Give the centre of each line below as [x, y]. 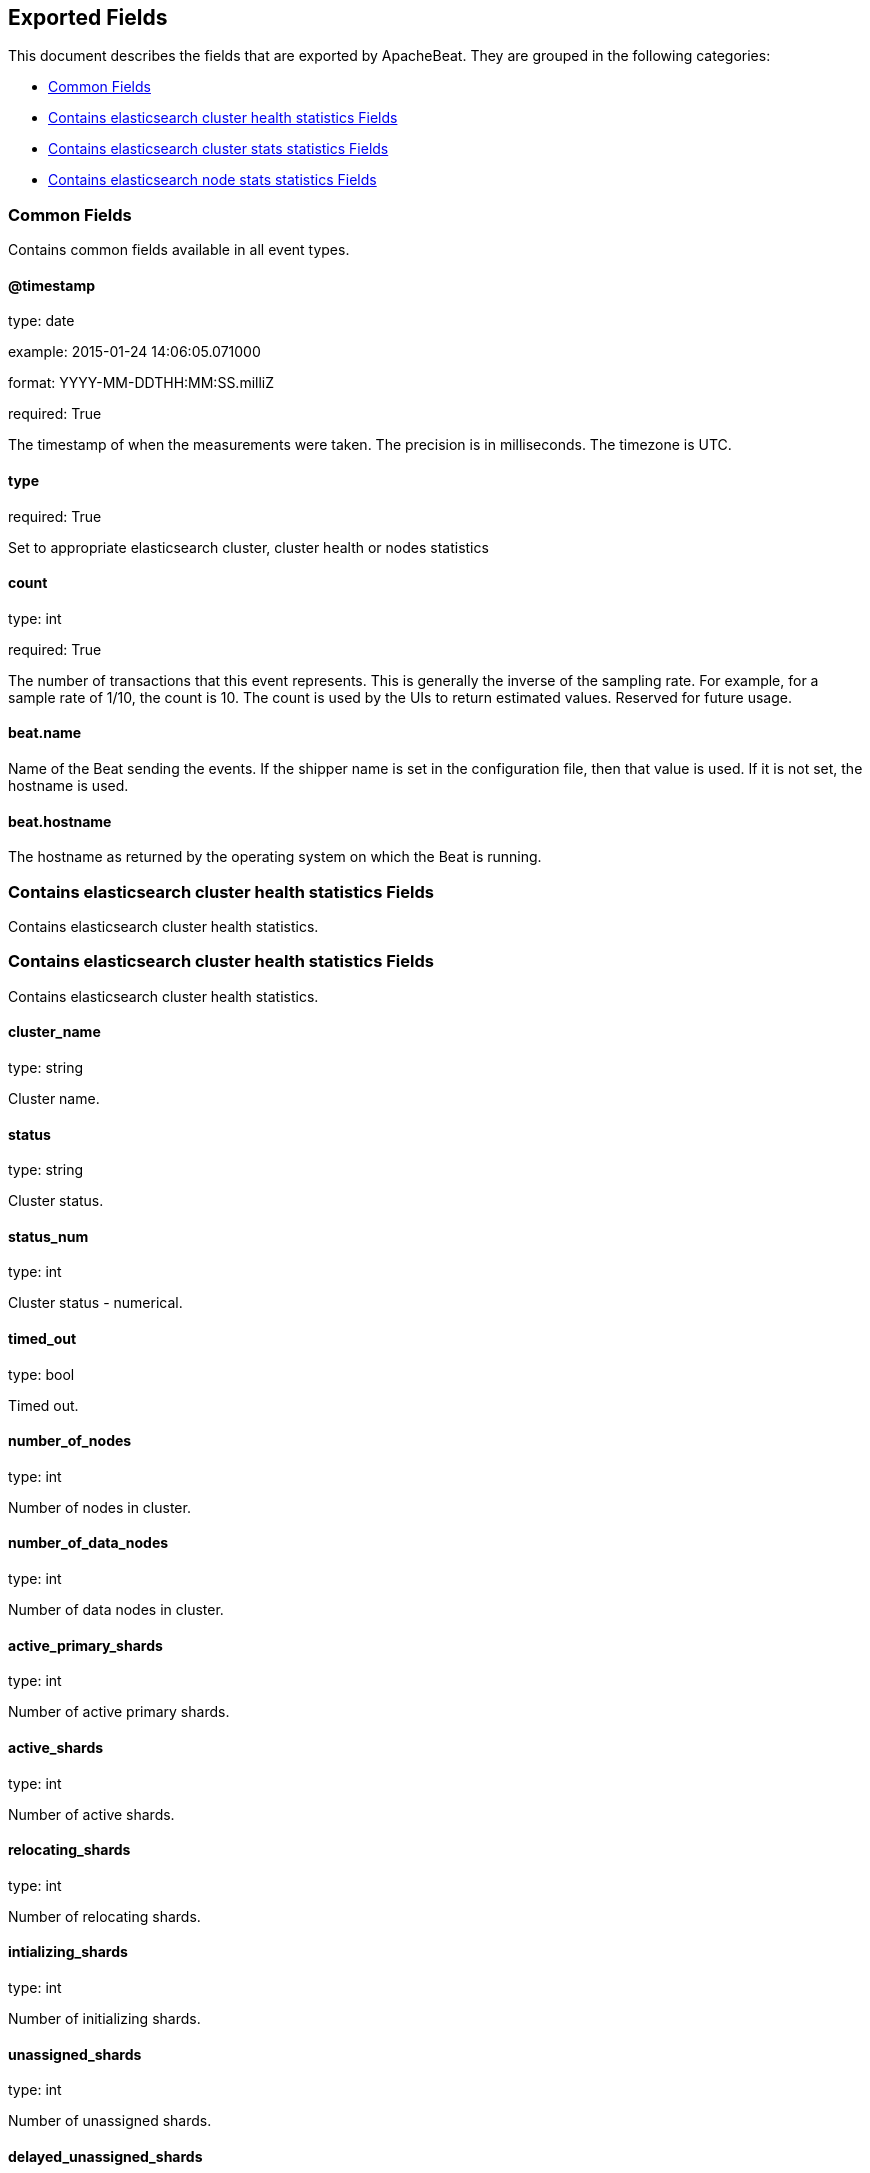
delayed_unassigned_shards [105, 2156]
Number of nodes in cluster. [99, 1507]
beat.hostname [60, 821]
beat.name [45, 733]
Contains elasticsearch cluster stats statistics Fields [218, 149]
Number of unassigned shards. [110, 2121]
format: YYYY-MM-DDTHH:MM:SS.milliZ [141, 383]
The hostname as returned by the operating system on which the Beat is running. [275, 857]
